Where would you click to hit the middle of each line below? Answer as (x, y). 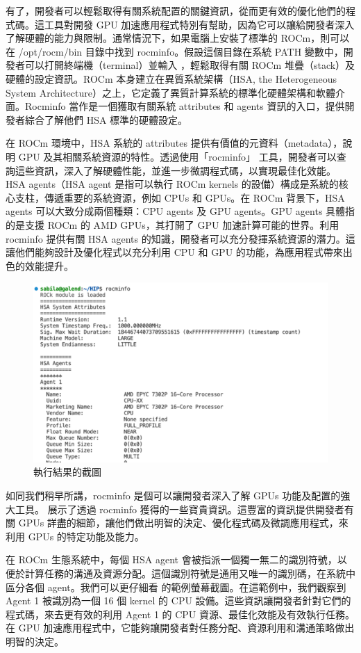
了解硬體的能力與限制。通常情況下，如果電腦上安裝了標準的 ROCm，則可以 (178, 38)
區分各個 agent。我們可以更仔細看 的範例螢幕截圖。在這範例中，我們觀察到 (176, 587)
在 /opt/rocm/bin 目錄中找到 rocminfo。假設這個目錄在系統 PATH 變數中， (175, 51)
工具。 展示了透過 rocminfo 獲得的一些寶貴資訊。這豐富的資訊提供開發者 (179, 509)
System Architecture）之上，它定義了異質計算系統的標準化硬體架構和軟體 (170, 92)
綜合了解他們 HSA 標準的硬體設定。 (106, 119)
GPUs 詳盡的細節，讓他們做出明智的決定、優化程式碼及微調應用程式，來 (183, 523)
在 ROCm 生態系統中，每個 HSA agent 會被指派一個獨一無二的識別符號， (171, 559)
